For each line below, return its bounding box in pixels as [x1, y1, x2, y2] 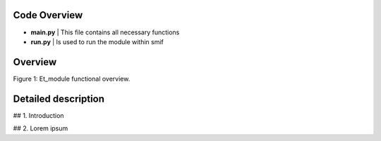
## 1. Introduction [13, 111, 64, 119]
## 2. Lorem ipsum [13, 124, 68, 133]
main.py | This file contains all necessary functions [30, 28, 180, 36]
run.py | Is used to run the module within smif [30, 37, 164, 46]
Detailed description [13, 93, 105, 105]
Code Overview [13, 9, 83, 21]
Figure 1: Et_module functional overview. [13, 74, 131, 83]
